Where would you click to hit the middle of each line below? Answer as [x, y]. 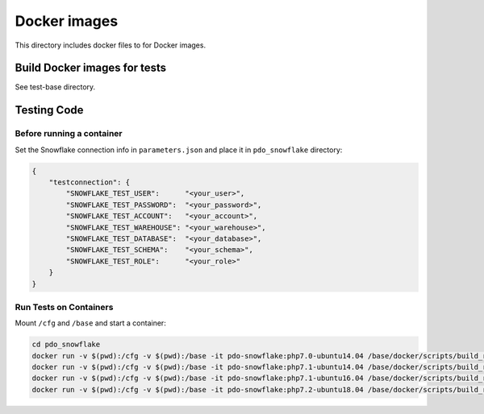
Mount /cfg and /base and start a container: [91, 323]
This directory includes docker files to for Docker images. [110, 45]
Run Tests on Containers [64, 307]
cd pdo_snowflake [66, 345]
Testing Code [49, 110]
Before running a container [69, 134]
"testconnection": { [90, 182]
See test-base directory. [55, 87]
